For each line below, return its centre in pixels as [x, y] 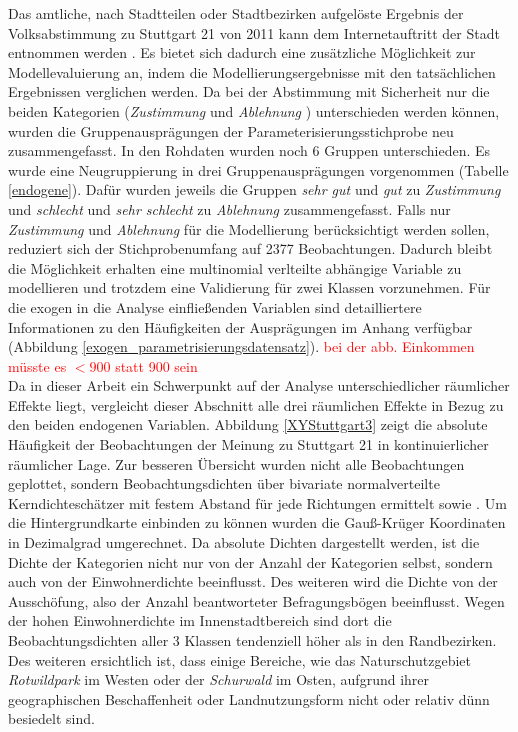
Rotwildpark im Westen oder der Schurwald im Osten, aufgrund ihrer [219, 679]
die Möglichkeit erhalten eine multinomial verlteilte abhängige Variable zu [235, 267]
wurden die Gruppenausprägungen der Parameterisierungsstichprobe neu [231, 130]
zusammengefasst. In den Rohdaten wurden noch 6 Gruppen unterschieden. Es [249, 150]
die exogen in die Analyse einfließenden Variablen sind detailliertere [215, 306]
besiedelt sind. [51, 718]
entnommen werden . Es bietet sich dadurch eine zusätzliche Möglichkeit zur [242, 52]
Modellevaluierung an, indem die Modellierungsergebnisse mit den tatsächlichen [252, 71]
